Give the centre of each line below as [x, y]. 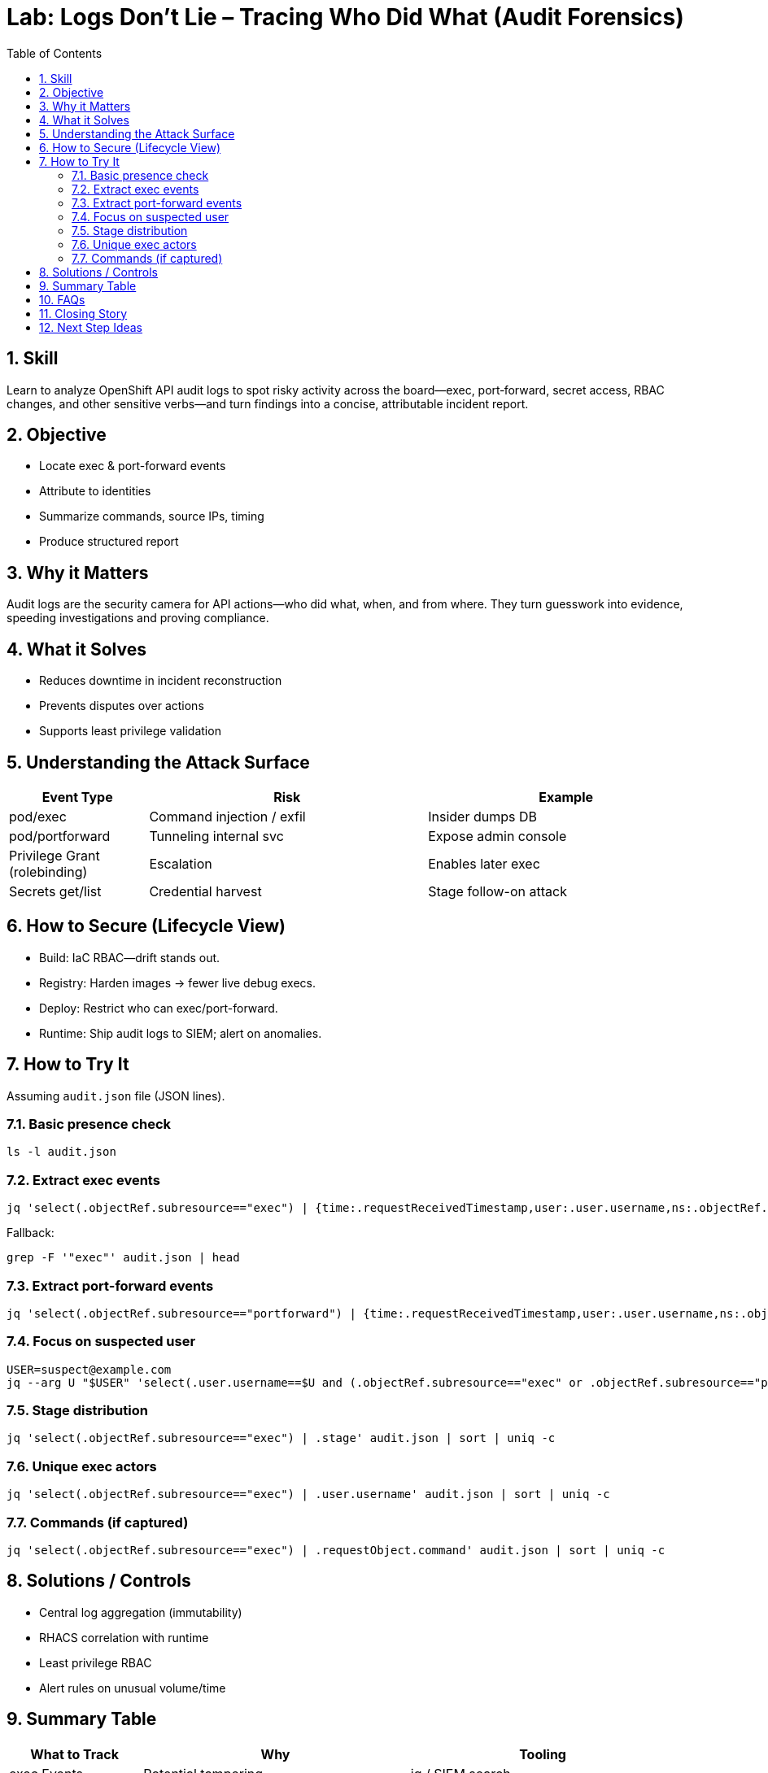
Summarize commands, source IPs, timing [152, 516]
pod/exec [38, 816]
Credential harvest [205, 891]
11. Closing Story [83, 313]
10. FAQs [62, 299]
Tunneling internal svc [216, 836]
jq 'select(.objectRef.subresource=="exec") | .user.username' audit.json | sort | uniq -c [308, 1494]
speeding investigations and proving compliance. [138, 618]
